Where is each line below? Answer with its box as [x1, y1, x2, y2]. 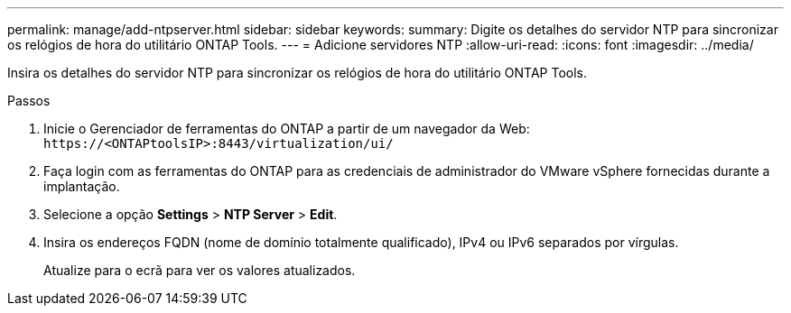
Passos [7, 93, 51, 108]
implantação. [43, 179, 120, 194]
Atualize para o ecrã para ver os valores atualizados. [43, 262, 356, 278]
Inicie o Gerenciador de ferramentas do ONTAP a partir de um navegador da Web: [43, 121, 530, 136]
